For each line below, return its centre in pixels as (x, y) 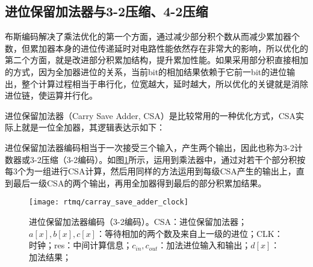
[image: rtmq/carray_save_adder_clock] (109, 202)
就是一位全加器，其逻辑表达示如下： (93, 127)
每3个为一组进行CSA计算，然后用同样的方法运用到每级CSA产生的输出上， (150, 171)
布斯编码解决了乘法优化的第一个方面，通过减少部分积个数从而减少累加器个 (152, 36)
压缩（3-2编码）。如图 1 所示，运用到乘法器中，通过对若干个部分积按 (173, 159)
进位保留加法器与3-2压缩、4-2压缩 (107, 11)
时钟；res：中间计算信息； (81, 245)
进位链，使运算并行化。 (51, 95)
